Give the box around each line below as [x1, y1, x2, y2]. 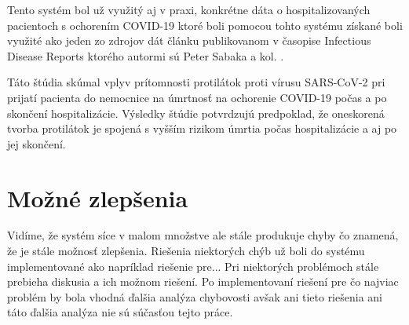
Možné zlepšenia [7, 181, 188, 214]
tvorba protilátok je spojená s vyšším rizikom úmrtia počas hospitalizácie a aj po [7, 120, 397, 137]
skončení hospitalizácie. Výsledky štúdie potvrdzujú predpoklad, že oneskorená [7, 104, 385, 121]
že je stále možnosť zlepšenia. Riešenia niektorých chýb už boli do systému [7, 243, 365, 259]
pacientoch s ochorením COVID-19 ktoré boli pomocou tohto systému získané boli [7, 16, 403, 33]
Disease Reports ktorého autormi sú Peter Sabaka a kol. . [7, 47, 284, 64]
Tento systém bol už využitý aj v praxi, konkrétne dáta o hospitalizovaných [7, 2, 371, 17]
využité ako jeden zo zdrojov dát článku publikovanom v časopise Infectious [7, 32, 371, 49]
